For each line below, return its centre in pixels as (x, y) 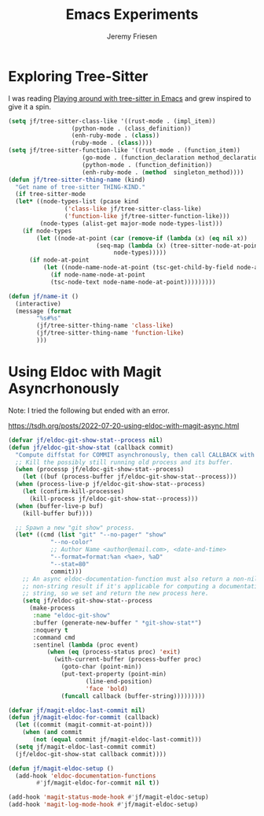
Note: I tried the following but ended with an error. (89, 410)
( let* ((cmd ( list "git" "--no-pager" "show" (91, 535)
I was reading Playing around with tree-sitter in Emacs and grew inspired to (130, 98)
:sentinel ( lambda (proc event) (86, 645)
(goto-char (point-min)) (102, 667)
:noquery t (50, 630)
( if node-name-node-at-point (98, 275)
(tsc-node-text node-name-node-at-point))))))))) (133, 282)
